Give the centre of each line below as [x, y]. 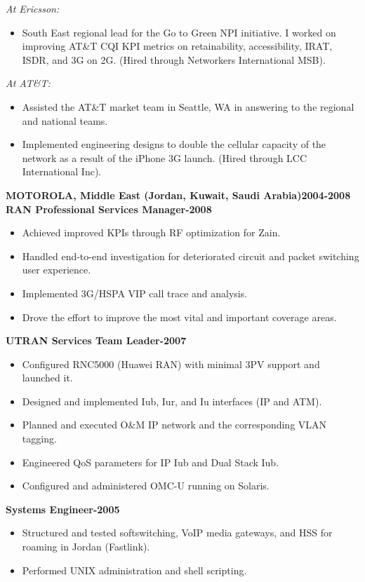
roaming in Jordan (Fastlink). [86, 547]
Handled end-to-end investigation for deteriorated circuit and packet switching [191, 256]
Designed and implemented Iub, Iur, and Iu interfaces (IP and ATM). [172, 401]
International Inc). [62, 171]
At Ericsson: [33, 8]
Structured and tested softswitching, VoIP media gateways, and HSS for [177, 533]
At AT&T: [28, 83]
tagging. [39, 439]
